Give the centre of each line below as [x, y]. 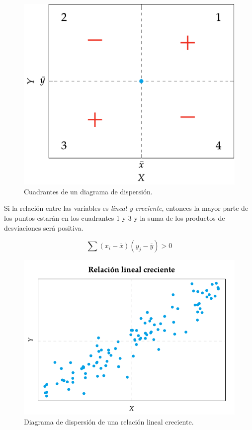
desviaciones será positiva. [44, 227]
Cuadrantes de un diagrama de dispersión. [88, 191]
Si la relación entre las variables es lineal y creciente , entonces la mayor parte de [126, 208]
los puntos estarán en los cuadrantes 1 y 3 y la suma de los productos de [115, 217]
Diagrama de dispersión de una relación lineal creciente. [109, 421]
